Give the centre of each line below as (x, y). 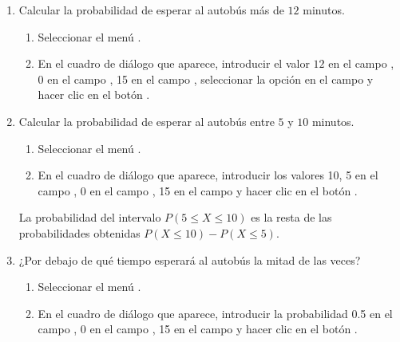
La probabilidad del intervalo (90, 217)
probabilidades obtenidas (79, 232)
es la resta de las (291, 217)
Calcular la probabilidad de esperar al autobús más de (151, 10)
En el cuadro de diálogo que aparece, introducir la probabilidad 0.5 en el (215, 313)
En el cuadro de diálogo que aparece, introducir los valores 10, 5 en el (208, 175)
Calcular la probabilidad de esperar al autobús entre (147, 121)
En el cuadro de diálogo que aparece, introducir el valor (174, 63)
